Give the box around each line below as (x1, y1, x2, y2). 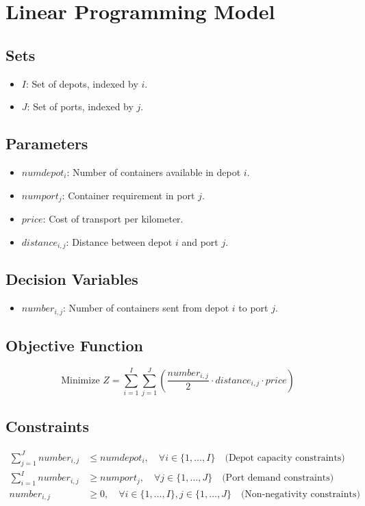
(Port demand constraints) (222, 473, 334, 483)
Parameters (5, 133, 88, 154)
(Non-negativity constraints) (240, 489, 360, 499)
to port (238, 301, 268, 315)
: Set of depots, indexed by (25, 76, 138, 90)
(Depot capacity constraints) (225, 453, 345, 463)
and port (181, 234, 218, 249)
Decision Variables (5, 268, 138, 290)
